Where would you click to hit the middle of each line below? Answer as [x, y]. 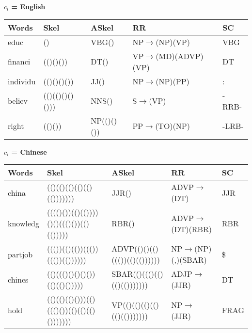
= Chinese [29, 151]
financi [19, 62]
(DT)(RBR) [191, 229]
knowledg [24, 223]
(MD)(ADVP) [180, 56]
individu [22, 81]
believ [18, 101]
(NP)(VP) [173, 42]
